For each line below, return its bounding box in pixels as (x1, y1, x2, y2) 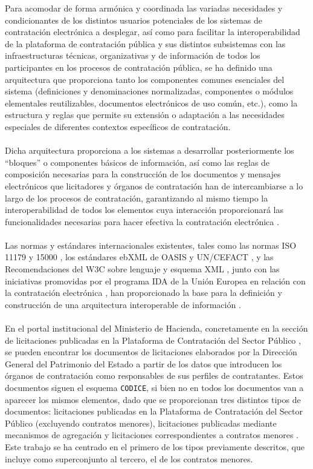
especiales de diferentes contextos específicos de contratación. (5, 120, 231, 133)
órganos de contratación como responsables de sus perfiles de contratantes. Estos (5, 369, 303, 382)
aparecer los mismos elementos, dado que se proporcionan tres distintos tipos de (5, 393, 301, 405)
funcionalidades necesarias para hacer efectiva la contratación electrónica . (5, 215, 279, 228)
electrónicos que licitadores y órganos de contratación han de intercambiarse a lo (5, 179, 303, 192)
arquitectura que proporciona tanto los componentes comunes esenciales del (5, 73, 285, 85)
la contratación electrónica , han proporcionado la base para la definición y (5, 286, 282, 299)
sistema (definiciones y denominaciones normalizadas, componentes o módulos (5, 85, 294, 97)
